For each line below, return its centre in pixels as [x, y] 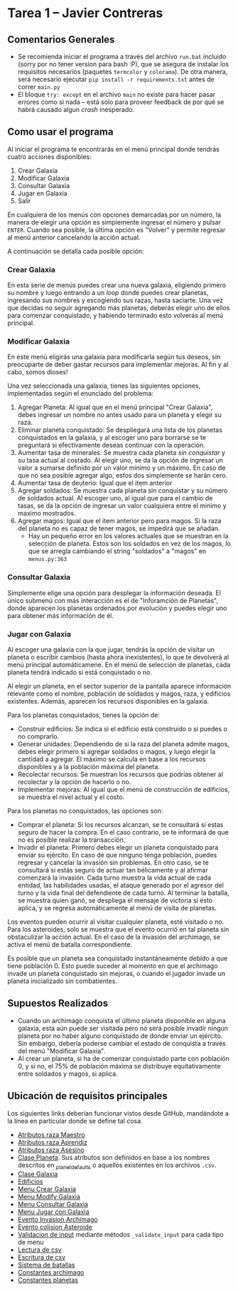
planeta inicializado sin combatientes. [62, 981]
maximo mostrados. [47, 513]
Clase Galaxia [38, 1174]
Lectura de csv [39, 1250]
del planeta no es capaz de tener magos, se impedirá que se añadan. [119, 528]
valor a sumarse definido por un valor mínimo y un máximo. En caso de [121, 468]
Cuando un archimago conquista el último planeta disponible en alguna [121, 1020]
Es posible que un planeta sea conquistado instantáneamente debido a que [118, 958]
